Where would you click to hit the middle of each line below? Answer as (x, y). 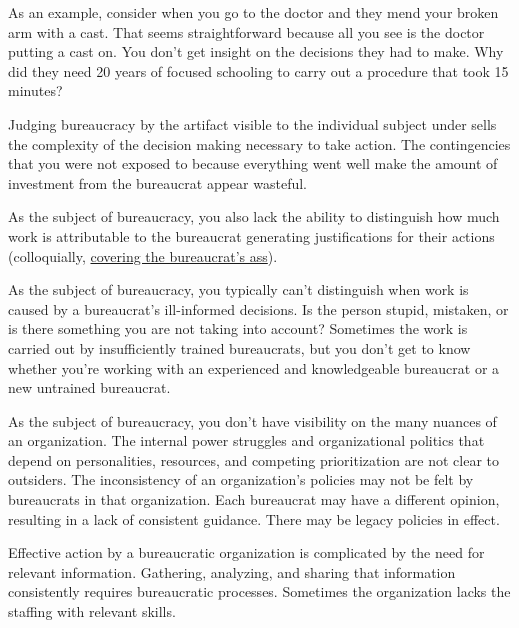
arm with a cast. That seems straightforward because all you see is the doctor (246, 31)
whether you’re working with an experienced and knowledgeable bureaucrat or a (254, 367)
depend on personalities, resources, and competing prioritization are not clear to (253, 459)
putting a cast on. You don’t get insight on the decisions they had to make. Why (256, 51)
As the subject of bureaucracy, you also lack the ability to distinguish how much (254, 216)
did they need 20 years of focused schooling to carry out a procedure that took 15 (258, 70)
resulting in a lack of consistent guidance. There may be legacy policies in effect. (254, 518)
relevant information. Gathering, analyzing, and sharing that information (232, 571)
